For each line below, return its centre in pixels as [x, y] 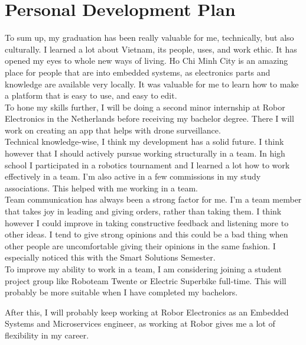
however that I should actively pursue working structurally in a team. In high [145, 153]
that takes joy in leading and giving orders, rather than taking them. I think [143, 211]
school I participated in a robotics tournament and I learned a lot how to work [147, 165]
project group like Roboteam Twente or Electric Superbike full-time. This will [146, 280]
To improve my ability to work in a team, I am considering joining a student [143, 269]
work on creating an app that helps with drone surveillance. [113, 130]
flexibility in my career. [47, 335]
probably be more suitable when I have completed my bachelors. [121, 292]
